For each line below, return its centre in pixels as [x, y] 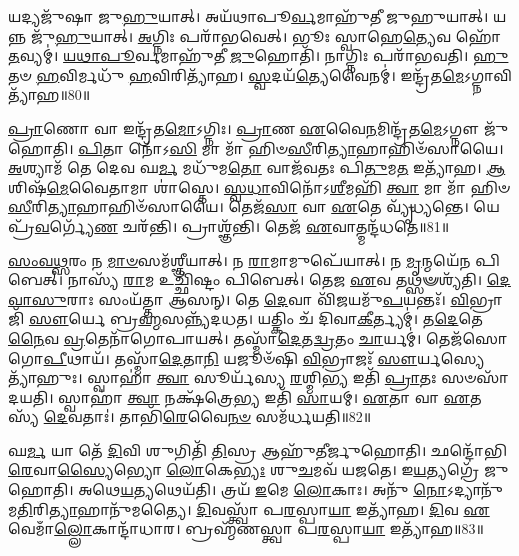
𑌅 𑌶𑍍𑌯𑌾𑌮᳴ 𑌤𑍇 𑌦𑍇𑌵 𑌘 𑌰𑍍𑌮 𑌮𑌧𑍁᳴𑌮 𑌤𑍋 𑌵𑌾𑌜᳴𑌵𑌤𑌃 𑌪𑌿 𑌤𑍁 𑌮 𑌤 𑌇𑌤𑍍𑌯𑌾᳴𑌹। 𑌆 [257, 167]
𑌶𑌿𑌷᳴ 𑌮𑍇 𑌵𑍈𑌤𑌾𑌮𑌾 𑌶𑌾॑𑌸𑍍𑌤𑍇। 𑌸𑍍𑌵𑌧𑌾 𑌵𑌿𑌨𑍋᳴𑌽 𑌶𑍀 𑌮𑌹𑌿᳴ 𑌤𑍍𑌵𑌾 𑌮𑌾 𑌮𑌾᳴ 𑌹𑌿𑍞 [259, 186]
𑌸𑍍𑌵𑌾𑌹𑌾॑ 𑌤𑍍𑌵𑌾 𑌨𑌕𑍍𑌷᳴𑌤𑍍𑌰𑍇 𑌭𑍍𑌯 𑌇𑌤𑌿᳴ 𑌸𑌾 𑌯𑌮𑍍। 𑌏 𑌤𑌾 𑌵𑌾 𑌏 [264, 396]
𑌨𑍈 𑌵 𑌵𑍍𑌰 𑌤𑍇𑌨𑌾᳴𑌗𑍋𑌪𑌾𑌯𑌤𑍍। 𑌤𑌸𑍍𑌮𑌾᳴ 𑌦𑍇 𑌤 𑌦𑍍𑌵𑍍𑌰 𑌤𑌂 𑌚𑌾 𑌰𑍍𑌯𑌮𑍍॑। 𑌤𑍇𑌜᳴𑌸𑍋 [258, 337]
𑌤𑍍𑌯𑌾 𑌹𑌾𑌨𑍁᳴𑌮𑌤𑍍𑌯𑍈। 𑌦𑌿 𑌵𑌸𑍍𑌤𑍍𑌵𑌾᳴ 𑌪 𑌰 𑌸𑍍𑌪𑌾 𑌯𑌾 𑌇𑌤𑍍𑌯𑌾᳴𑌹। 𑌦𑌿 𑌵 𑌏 [269, 508]
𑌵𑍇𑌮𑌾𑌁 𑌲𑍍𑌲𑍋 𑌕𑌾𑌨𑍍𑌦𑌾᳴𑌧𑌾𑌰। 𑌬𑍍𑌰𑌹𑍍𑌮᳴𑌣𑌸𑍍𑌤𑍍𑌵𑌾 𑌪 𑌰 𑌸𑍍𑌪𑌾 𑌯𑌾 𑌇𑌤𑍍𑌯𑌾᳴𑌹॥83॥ [246, 528]
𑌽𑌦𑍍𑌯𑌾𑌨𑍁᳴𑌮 [474, 489]
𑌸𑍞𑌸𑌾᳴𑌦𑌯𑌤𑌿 [475, 377]
